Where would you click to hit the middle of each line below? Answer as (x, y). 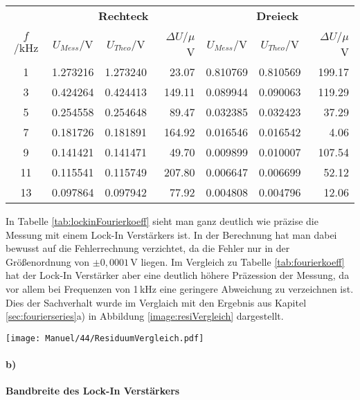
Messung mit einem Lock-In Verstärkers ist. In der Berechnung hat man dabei (171, 234)
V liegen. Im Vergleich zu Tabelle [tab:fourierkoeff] (237, 261)
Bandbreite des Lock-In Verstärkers (93, 391)
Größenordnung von (48, 261)
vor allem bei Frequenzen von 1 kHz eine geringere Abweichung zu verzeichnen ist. (180, 288)
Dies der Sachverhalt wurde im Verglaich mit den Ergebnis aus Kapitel (156, 302)
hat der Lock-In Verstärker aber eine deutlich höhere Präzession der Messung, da (178, 275)
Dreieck (278, 16)
